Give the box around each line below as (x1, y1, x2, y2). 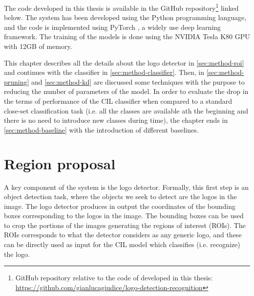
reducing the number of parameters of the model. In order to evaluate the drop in (4, 86, 249, 96)
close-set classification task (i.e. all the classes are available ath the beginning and (4, 105, 248, 115)
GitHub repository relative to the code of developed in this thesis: (15, 273, 213, 283)
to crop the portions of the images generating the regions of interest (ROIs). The (4, 220, 246, 230)
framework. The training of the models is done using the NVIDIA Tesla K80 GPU (4, 31, 250, 42)
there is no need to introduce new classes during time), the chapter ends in (4, 115, 228, 125)
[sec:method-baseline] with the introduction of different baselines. (4, 124, 199, 135)
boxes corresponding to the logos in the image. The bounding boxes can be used (4, 210, 244, 221)
